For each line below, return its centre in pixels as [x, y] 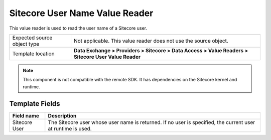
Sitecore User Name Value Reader [81, 13]
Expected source [32, 38]
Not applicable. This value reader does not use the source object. [151, 41]
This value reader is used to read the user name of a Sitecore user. [78, 28]
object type [26, 44]
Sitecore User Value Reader [107, 57]
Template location [33, 54]
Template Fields [35, 104]
